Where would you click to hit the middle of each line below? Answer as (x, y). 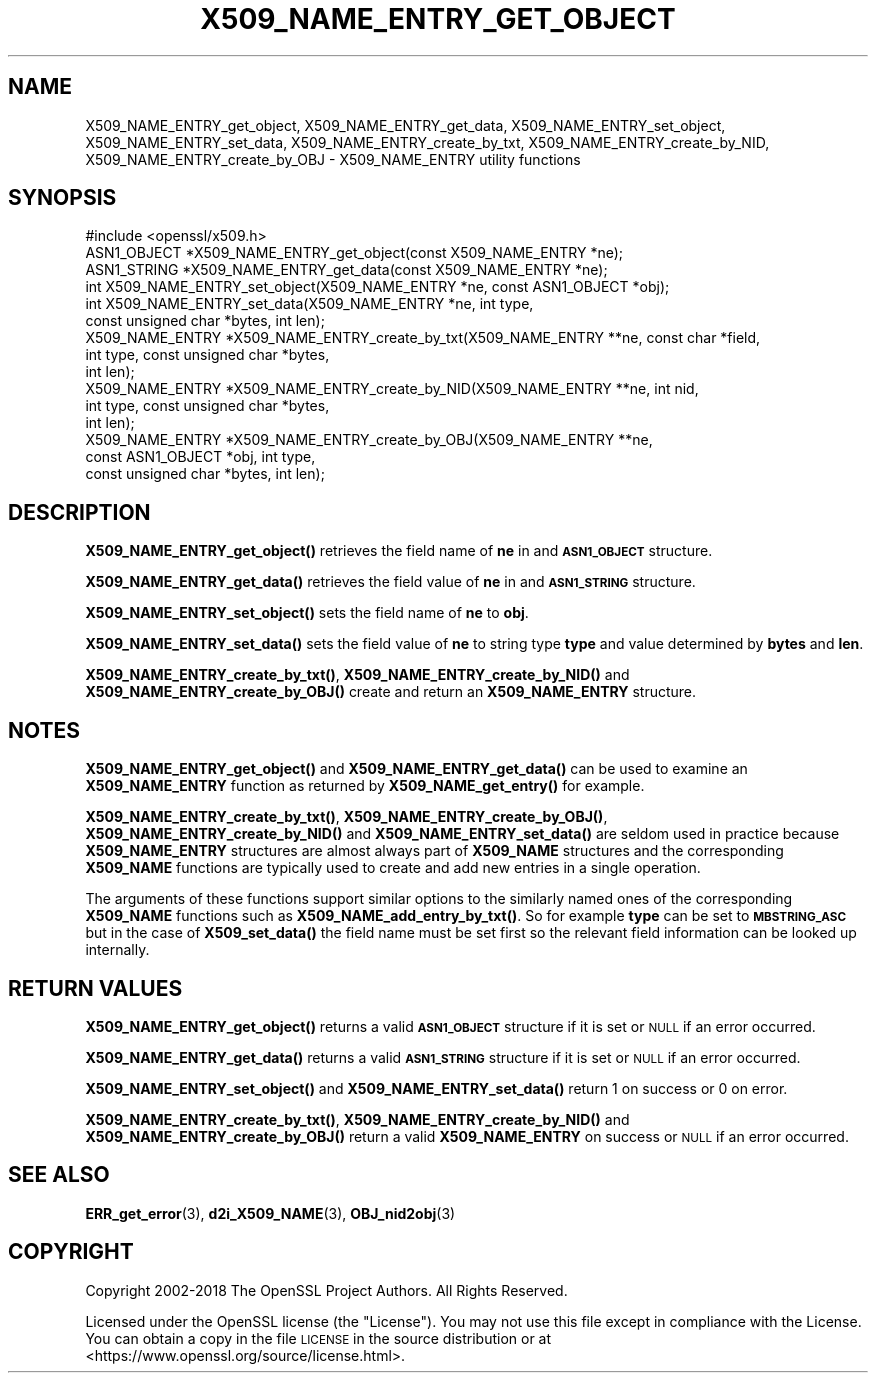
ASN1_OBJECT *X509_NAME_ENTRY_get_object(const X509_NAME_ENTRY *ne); (354, 253)
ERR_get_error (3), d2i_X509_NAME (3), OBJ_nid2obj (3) (270, 1213)
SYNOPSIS (62, 198)
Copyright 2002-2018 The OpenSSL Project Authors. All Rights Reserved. (326, 1290)
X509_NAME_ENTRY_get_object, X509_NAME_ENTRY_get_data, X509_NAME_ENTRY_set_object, (405, 125)
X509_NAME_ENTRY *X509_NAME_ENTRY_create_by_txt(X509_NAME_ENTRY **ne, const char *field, (423, 338)
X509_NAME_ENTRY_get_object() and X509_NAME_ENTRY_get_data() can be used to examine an (416, 769)
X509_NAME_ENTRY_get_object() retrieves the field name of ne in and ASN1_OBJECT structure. (399, 551)
